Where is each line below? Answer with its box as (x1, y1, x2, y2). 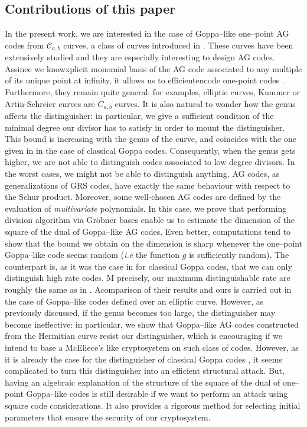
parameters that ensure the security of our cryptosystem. (5, 410, 211, 423)
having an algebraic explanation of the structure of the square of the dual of (5, 376, 280, 388)
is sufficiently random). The (189, 248, 289, 261)
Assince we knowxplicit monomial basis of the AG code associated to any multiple (5, 62, 302, 75)
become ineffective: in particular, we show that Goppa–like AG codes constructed (5, 318, 299, 330)
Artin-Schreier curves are (5, 97, 95, 109)
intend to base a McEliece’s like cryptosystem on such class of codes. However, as (5, 341, 299, 353)
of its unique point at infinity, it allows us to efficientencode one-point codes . (5, 74, 285, 86)
